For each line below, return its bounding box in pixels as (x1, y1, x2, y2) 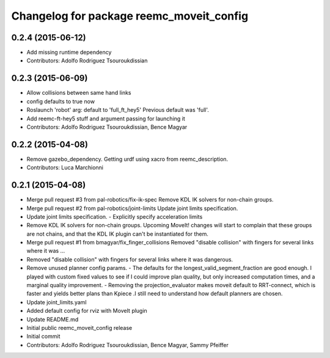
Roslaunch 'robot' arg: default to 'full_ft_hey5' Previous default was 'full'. (26, 106, 209, 114)
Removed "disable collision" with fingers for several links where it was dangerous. (26, 255, 233, 263)
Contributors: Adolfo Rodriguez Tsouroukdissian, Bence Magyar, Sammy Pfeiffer (26, 341, 229, 348)
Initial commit (26, 333, 61, 340)
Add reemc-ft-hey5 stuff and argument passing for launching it (26, 115, 186, 122)
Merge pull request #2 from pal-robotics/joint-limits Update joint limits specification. (26, 205, 238, 212)
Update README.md (26, 315, 79, 323)
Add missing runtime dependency (26, 49, 112, 56)
